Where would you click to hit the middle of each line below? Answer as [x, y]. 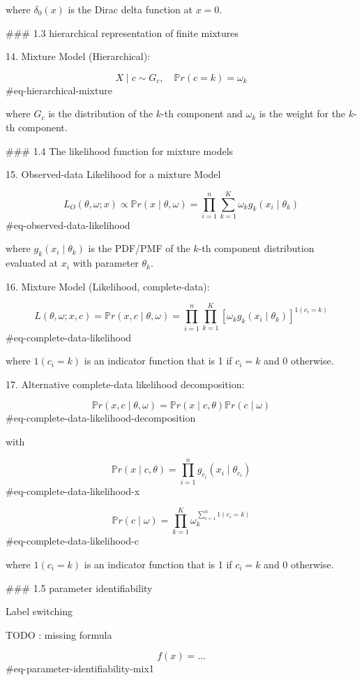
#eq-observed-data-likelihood [68, 224]
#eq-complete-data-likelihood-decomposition [101, 418]
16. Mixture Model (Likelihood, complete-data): [108, 286]
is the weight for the [302, 113]
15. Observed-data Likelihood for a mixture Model [113, 174]
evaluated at [32, 263]
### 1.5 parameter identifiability [79, 587]
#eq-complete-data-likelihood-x [73, 490]
